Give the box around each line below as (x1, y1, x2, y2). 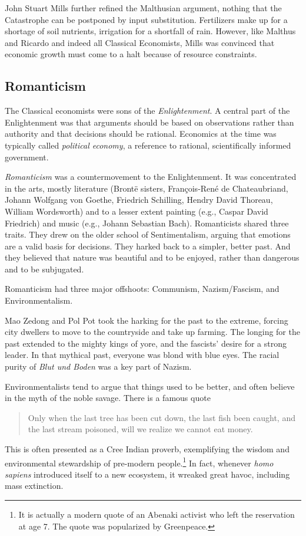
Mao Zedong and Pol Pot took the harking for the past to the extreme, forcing (5, 314, 288, 326)
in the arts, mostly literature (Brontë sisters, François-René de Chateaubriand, (5, 182, 288, 194)
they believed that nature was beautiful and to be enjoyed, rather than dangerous (5, 251, 300, 264)
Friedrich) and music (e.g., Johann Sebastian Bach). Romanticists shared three (5, 216, 289, 229)
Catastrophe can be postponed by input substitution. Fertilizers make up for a (5, 13, 288, 25)
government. (5, 150, 49, 163)
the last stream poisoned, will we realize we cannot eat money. (28, 423, 253, 435)
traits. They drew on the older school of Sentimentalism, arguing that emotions (5, 228, 291, 241)
